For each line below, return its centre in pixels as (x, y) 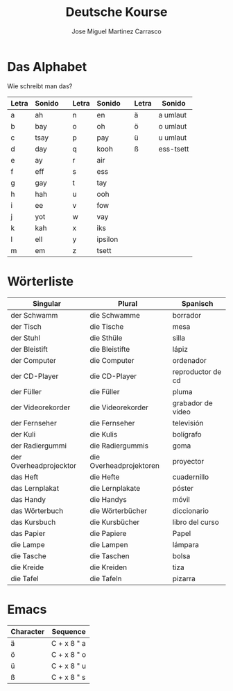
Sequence (69, 631)
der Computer (34, 360)
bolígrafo (187, 434)
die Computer (112, 360)
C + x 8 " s (68, 677)
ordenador (189, 360)
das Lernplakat (35, 488)
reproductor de (197, 371)
